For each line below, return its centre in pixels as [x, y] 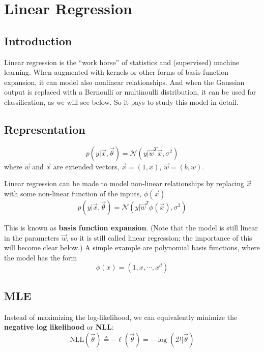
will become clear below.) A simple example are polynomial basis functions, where [132, 247]
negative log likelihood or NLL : [59, 327]
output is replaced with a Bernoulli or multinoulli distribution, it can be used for [130, 92]
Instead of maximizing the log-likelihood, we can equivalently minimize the [121, 317]
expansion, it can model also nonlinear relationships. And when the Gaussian [124, 82]
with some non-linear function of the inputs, [73, 193]
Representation [45, 129]
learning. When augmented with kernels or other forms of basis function [116, 72]
